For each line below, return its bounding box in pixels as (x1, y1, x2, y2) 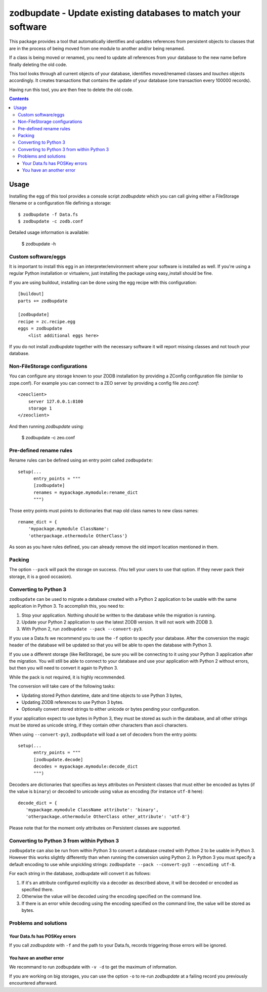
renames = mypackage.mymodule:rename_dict (33, 489, 138, 495)
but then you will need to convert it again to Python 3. (9, 665, 118, 671)
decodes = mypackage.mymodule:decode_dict (33, 764, 138, 770)
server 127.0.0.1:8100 (28, 399, 84, 404)
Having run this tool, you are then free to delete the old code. (9, 87, 133, 93)
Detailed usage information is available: (9, 229, 89, 235)
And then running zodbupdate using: (9, 423, 84, 429)
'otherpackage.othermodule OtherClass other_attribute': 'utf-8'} (25, 814, 190, 820)
